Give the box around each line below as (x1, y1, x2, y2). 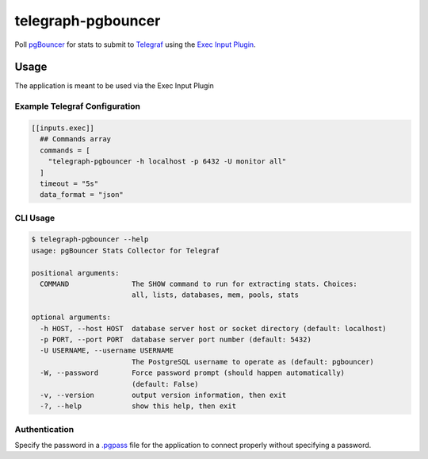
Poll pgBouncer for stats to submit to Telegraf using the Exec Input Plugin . (14, 40, 257, 49)
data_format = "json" (40, 191, 124, 199)
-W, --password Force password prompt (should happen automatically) (40, 368, 345, 377)
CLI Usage (14, 212, 55, 223)
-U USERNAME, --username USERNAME (40, 346, 174, 355)
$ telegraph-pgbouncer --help (31, 235, 149, 244)
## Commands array (40, 135, 111, 144)
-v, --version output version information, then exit (40, 390, 287, 399)
